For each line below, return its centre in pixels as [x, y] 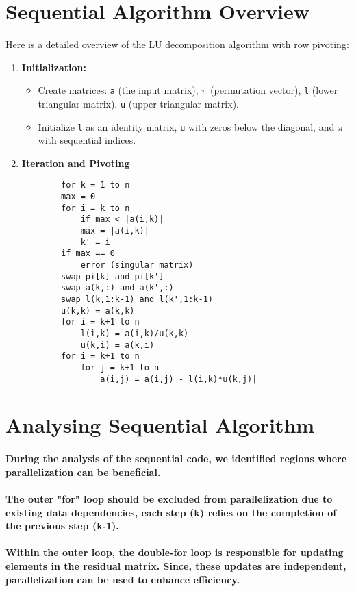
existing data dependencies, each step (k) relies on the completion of [171, 512]
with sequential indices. [87, 140]
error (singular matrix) [137, 265]
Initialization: [54, 67]
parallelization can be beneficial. [83, 471]
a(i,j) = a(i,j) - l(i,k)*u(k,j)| [179, 379]
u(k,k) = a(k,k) [98, 311]
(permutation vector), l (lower [274, 90]
